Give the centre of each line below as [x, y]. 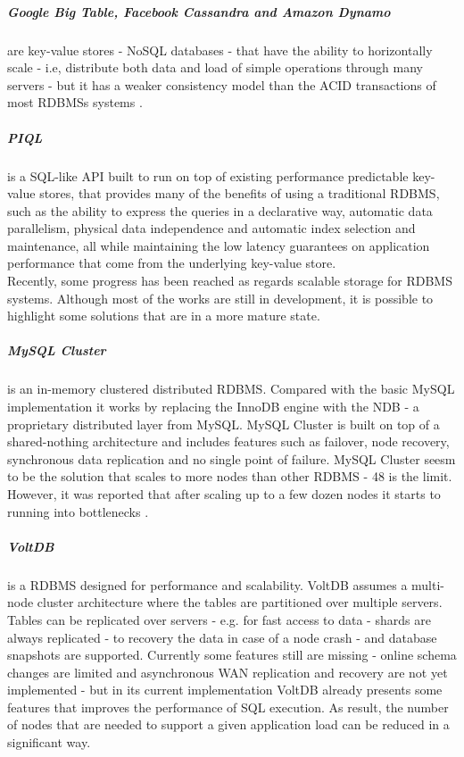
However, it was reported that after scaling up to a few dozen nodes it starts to [224, 493]
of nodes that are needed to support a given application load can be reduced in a [228, 724]
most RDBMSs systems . [75, 102]
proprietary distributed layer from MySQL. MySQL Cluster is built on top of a [224, 424]
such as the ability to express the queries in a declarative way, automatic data [220, 210]
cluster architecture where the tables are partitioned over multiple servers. [240, 602]
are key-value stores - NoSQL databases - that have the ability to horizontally [220, 50]
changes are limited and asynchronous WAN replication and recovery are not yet [228, 672]
